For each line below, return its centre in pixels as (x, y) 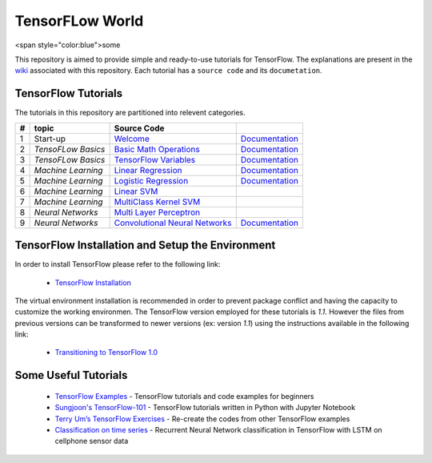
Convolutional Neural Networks (173, 223)
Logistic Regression (151, 180)
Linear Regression (148, 170)
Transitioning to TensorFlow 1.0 (106, 352)
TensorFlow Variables (155, 159)
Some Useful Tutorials (71, 375)
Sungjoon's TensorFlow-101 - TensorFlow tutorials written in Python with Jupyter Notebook (205, 408)
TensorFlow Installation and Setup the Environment (145, 246)
